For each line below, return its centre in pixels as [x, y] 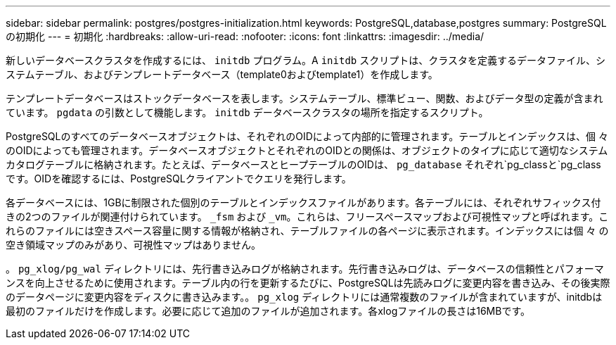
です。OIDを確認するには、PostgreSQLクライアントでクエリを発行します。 [179, 178]
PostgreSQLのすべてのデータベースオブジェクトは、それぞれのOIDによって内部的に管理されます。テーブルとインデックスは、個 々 [307, 136]
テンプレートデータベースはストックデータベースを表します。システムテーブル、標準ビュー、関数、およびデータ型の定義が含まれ [304, 98]
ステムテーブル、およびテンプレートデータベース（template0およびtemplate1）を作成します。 [222, 74]
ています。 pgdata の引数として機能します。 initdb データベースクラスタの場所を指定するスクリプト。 [247, 112]
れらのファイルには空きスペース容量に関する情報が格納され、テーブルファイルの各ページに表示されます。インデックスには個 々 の [307, 231]
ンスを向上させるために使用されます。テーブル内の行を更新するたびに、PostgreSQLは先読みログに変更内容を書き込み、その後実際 [308, 283]
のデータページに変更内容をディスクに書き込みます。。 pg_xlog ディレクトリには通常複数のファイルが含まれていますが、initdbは [304, 297]
